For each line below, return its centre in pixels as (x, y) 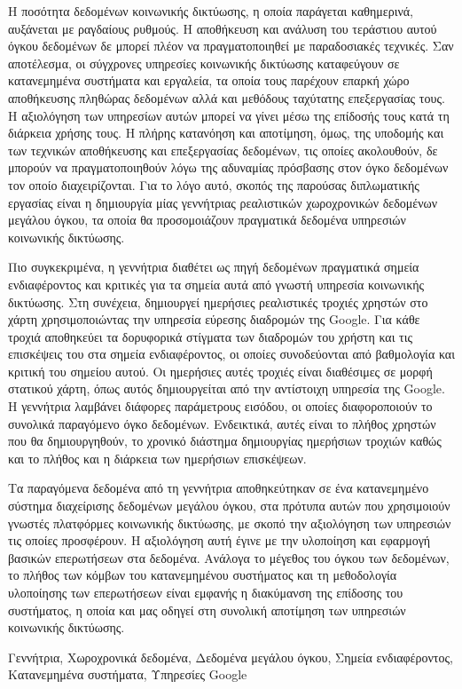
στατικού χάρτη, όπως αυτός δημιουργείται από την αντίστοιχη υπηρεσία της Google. (227, 388)
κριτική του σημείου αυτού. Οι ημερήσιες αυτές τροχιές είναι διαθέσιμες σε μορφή (220, 371)
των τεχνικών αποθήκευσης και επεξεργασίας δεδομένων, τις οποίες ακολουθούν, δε (223, 150)
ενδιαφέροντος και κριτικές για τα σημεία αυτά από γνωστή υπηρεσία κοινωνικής (216, 284)
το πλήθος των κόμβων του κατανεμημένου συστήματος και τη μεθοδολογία (203, 575)
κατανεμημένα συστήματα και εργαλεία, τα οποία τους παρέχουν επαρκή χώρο (209, 80)
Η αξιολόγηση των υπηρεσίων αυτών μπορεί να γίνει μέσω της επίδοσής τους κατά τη (229, 115)
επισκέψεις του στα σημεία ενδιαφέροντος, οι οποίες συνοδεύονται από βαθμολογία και (231, 354)
